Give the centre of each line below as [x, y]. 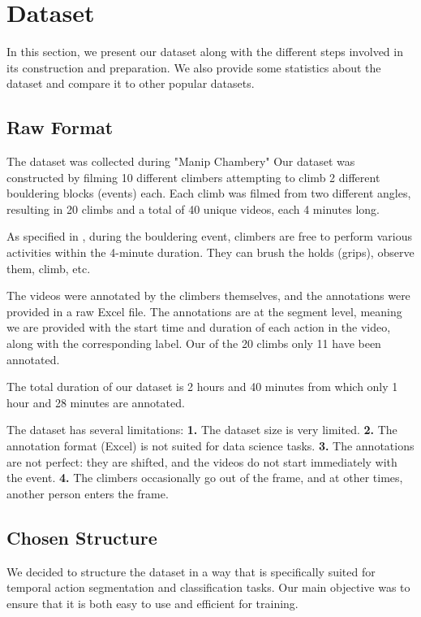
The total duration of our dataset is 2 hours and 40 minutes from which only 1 [202, 387]
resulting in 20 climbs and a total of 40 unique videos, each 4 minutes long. [193, 209]
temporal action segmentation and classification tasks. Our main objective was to [208, 587]
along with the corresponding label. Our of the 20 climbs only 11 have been [194, 343]
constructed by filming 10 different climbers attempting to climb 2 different [193, 177]
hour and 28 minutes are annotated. [96, 402]
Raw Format [60, 127]
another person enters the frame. [88, 493]
